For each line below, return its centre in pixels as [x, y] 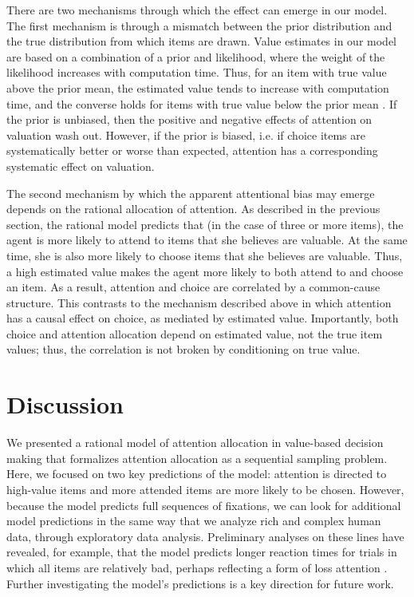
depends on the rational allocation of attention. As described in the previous [193, 209]
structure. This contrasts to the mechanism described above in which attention [199, 302]
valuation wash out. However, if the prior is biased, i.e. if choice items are [186, 134]
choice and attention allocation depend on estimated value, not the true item [195, 333]
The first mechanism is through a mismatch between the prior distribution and [199, 25]
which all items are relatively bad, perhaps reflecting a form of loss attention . [197, 567]
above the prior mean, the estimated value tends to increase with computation [198, 87]
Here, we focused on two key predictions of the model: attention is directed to [197, 474]
